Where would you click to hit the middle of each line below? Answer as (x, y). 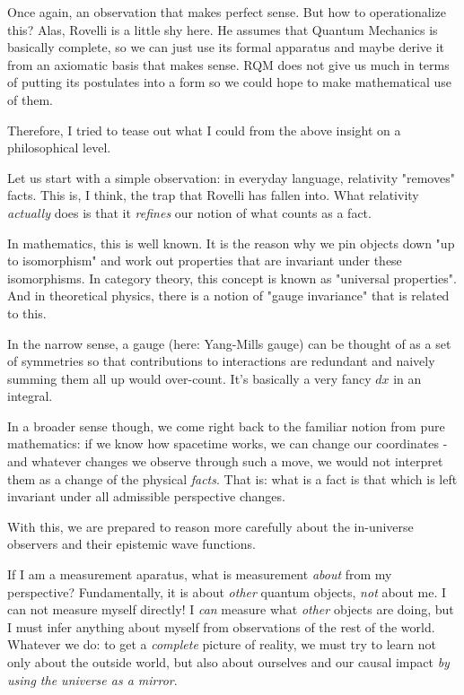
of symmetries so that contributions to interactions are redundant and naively (221, 361)
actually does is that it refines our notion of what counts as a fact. (189, 212)
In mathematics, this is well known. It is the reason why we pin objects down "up (231, 243)
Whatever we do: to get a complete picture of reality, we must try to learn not (222, 644)
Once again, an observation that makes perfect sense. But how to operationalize (227, 12)
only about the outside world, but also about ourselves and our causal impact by (228, 662)
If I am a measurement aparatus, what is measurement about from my (200, 574)
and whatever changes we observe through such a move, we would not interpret (225, 461)
